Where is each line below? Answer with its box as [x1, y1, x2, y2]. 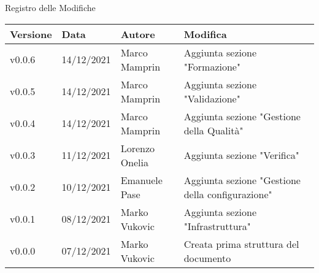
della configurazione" [183, 186, 272, 201]
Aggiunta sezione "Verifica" [183, 148, 299, 163]
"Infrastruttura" [183, 218, 251, 233]
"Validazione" [183, 91, 240, 106]
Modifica [183, 26, 227, 41]
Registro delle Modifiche [5, 1, 96, 13]
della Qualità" [183, 123, 244, 137]
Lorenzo [120, 140, 155, 155]
